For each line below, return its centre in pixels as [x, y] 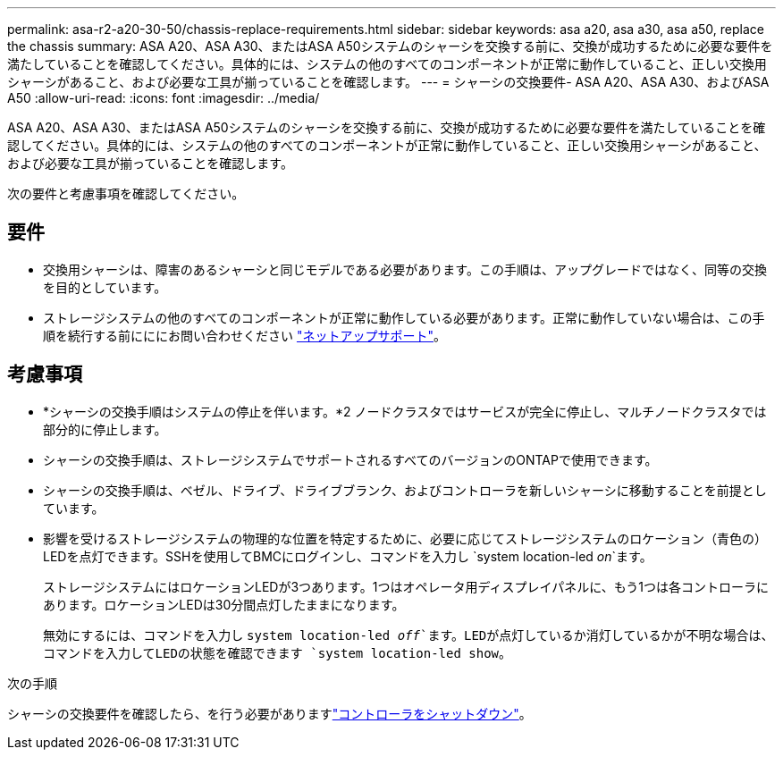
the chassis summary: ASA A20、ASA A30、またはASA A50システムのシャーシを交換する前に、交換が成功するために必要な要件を [390, 46]
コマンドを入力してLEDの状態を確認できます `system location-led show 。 [278, 652]
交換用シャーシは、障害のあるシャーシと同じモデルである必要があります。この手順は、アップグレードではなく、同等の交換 [405, 269]
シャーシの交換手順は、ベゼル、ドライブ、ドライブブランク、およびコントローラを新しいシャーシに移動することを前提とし [405, 490]
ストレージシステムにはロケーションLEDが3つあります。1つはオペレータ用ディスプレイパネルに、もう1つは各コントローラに [406, 586]
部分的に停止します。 [105, 429]
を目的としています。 [105, 287]
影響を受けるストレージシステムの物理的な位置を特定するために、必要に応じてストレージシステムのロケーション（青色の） [405, 538]
